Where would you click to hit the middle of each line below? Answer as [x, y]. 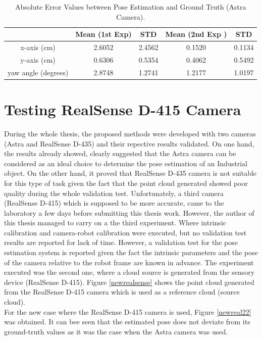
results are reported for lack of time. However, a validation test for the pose [121, 242]
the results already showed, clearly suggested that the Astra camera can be [120, 153]
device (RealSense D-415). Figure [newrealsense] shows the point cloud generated [129, 282]
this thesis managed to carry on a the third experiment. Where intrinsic [115, 223]
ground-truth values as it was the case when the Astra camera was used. [116, 331]
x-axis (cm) [38, 47]
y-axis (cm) [38, 59]
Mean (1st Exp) [103, 34]
